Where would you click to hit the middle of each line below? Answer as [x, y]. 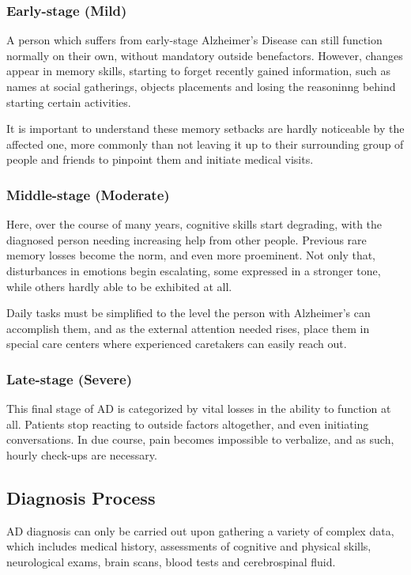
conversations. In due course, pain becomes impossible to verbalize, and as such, [200, 439]
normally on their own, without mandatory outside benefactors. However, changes [205, 55]
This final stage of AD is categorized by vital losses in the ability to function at [199, 409]
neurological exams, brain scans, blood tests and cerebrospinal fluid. [171, 561]
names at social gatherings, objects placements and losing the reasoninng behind [201, 86]
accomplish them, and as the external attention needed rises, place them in [188, 328]
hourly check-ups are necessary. [82, 454]
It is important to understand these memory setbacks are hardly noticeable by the [205, 129]
